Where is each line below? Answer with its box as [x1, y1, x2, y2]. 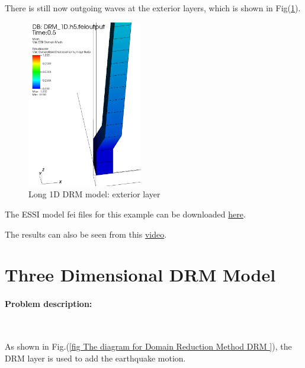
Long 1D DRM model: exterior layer [28, 188, 160, 200]
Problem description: [5, 297, 92, 310]
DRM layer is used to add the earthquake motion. [5, 351, 186, 364]
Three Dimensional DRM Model [5, 263, 276, 287]
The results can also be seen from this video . [5, 228, 167, 240]
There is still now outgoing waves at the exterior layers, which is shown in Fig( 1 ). [5, 2, 301, 14]
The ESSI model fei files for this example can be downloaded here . [5, 207, 246, 220]
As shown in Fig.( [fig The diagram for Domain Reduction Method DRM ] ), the [5, 340, 292, 352]
